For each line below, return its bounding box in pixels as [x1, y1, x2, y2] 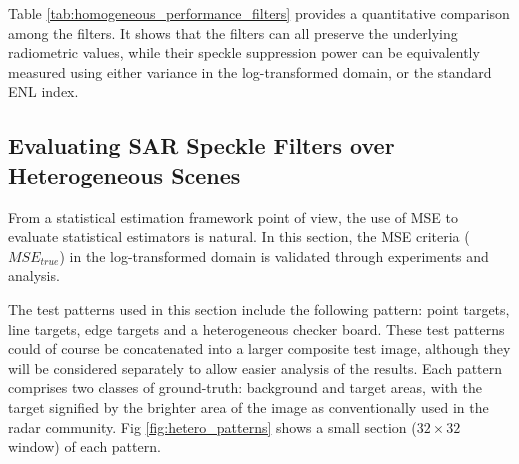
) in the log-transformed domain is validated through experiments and [59, 245, 489, 266]
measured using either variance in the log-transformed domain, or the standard [8, 61, 492, 82]
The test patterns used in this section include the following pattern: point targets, [8, 298, 510, 319]
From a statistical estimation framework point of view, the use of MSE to [8, 206, 458, 227]
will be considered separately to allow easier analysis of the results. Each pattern [8, 357, 503, 378]
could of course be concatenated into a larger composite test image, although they [8, 338, 511, 359]
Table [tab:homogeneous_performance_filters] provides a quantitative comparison [8, 3, 510, 23]
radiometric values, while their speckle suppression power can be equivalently [8, 42, 480, 63]
